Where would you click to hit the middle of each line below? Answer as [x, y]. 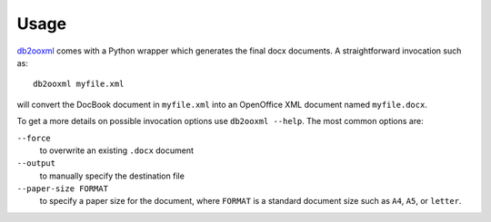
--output [36, 164]
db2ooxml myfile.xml [79, 84]
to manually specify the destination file [112, 176]
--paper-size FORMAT [63, 189]
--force [34, 138]
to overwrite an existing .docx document [117, 150]
